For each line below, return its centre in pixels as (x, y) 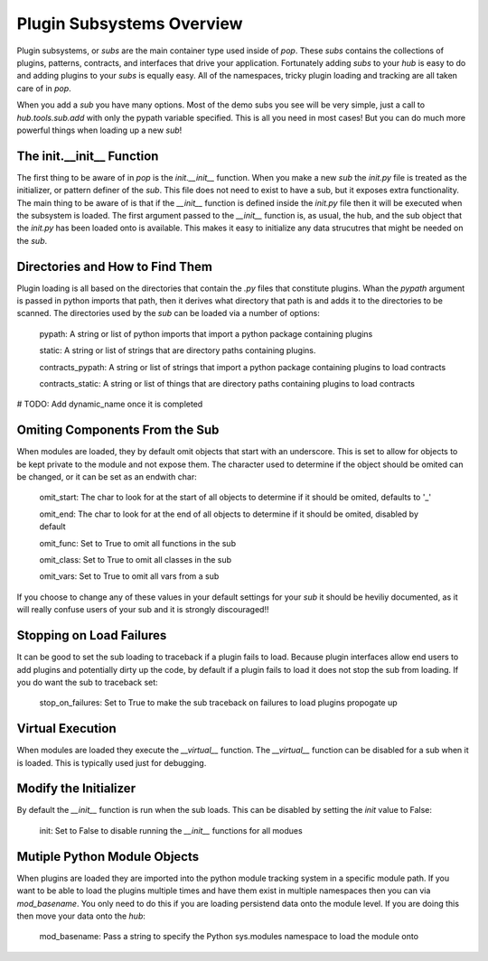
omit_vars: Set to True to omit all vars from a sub (129, 576)
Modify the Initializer (76, 789)
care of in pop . (44, 88)
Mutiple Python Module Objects (108, 857)
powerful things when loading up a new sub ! (99, 130)
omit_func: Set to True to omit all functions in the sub (138, 543)
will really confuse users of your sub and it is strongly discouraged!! (143, 610)
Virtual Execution (66, 728)
